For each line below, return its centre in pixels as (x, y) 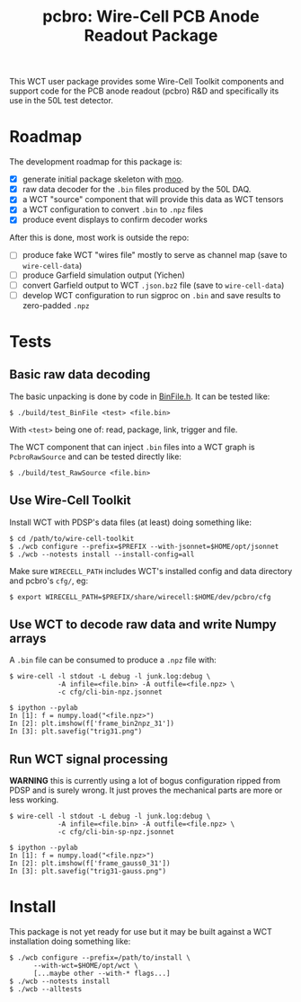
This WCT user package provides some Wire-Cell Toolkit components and (147, 82)
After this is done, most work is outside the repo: (99, 238)
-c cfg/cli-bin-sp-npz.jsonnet (116, 832)
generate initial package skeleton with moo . (103, 179)
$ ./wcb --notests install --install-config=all (102, 554)
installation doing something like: (70, 942)
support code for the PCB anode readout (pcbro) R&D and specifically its (144, 91)
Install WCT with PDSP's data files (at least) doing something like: (130, 522)
